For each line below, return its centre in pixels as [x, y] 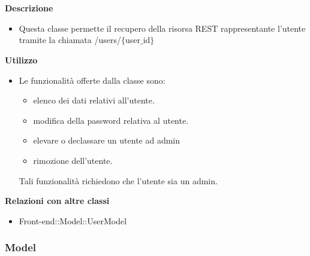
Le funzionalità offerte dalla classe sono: [92, 80]
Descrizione [29, 8]
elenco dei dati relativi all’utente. [94, 100]
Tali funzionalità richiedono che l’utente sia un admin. [118, 180]
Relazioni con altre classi [57, 201]
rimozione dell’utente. [73, 160]
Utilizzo [21, 60]
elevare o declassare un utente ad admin [107, 140]
